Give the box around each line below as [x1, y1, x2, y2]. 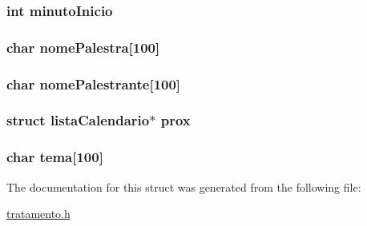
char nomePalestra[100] [6, 37, 160, 57]
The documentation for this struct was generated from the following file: [6, 178, 361, 195]
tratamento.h [6, 205, 71, 222]
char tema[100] [6, 147, 103, 167]
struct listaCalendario [6, 110, 150, 130]
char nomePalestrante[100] [6, 73, 181, 93]
